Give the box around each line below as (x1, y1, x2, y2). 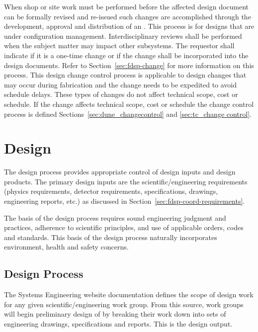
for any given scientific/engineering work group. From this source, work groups (4, 299, 244, 309)
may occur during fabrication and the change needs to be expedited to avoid (4, 79, 237, 89)
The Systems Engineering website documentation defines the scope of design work (4, 289, 254, 300)
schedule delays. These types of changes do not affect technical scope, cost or (4, 89, 238, 99)
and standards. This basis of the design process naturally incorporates (4, 232, 217, 242)
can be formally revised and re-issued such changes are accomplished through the (4, 11, 251, 21)
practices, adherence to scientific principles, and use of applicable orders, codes (4, 222, 244, 233)
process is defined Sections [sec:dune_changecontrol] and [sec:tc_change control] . (4, 108, 252, 119)
